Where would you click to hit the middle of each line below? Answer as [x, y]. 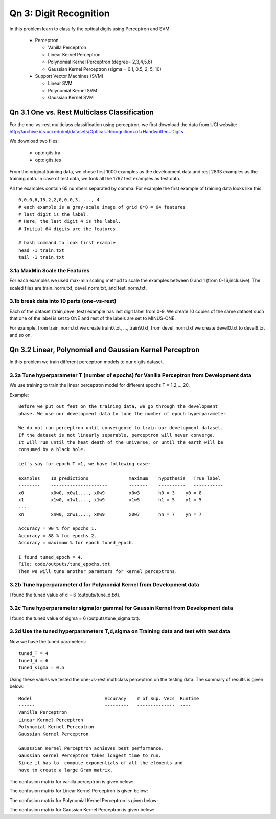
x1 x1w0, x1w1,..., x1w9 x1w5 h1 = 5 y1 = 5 [110, 499]
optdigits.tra [48, 153]
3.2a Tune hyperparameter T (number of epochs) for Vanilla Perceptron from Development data [130, 375]
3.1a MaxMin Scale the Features [50, 270]
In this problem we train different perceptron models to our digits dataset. [87, 362]
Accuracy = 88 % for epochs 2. [58, 535]
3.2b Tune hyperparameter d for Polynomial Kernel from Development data [104, 584]
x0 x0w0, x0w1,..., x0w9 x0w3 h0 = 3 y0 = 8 [110, 493]
